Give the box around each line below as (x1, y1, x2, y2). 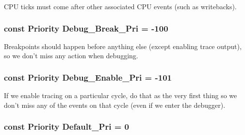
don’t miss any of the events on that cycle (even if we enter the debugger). (4, 100, 226, 110)
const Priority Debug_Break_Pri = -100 (4, 22, 168, 34)
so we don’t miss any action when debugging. (4, 51, 138, 61)
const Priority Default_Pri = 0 (4, 120, 129, 133)
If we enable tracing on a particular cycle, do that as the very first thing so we (4, 90, 237, 101)
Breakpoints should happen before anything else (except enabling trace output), (4, 41, 242, 51)
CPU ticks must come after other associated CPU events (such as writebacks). (4, 1, 237, 11)
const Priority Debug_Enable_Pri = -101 (4, 71, 172, 83)
